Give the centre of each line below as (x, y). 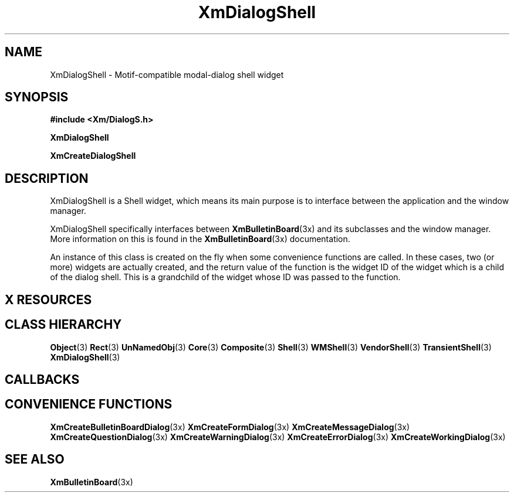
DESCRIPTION (47, 178)
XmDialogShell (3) (85, 357)
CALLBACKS (42, 379)
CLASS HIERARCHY (63, 325)
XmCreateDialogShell (93, 156)
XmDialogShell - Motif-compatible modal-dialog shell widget (167, 74)
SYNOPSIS (37, 97)
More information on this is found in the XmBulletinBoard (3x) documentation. (200, 239)
